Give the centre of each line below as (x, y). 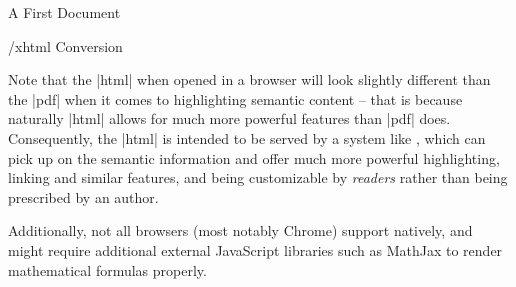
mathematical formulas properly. (107, 269)
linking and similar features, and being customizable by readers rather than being (258, 177)
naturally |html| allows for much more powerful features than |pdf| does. (229, 118)
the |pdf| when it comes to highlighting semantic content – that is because (235, 98)
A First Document (64, 12)
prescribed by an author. (83, 196)
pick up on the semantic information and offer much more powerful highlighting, (254, 157)
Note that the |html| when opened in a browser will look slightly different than (249, 79)
